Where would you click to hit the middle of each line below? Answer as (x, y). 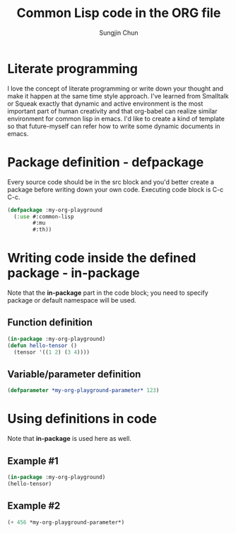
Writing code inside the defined (102, 258)
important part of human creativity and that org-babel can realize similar (112, 111)
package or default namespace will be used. (72, 301)
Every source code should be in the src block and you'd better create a (111, 181)
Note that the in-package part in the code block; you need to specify (108, 293)
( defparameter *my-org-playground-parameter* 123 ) (83, 391)
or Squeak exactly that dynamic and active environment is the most (105, 103)
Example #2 (34, 506)
